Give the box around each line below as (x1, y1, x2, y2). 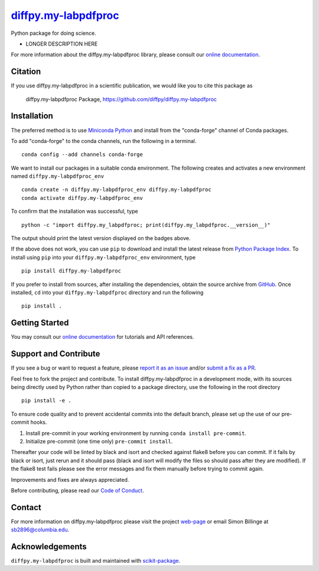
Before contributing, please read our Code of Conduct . (11, 486, 144, 494)
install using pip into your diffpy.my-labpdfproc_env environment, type (11, 254, 196, 261)
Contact (11, 502, 41, 512)
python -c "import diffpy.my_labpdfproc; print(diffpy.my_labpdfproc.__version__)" (21, 222, 271, 228)
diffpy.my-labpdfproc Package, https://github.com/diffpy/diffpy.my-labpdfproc (25, 95, 217, 103)
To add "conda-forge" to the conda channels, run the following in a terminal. (11, 137, 197, 144)
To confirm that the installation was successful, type (11, 207, 138, 215)
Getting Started (11, 318, 69, 328)
